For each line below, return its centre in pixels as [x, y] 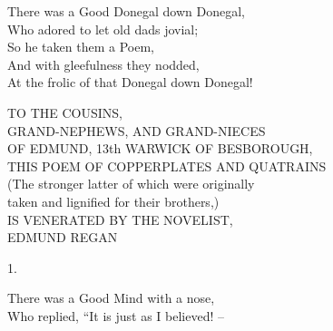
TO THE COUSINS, [65, 112]
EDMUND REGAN [63, 237]
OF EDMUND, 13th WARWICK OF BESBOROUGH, [160, 148]
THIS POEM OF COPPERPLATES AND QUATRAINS [167, 165]
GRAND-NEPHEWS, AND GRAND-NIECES [137, 130]
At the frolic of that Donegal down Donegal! [130, 82]
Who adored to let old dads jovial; [103, 29]
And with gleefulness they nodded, [103, 64]
